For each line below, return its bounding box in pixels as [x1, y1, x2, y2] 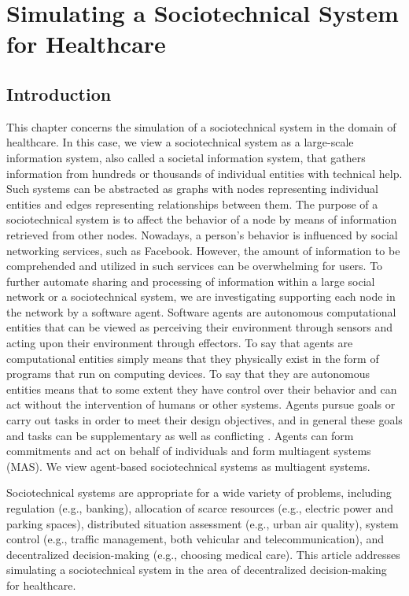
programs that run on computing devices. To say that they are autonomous [6, 365, 370, 382]
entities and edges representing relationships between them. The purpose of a [6, 195, 378, 212]
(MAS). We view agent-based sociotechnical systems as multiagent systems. [6, 457, 370, 474]
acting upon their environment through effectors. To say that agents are [6, 335, 353, 351]
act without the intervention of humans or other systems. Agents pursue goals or [6, 396, 396, 413]
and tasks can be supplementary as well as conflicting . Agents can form [6, 427, 354, 443]
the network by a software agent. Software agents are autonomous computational [6, 303, 396, 320]
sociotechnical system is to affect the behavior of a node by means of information [6, 211, 397, 228]
